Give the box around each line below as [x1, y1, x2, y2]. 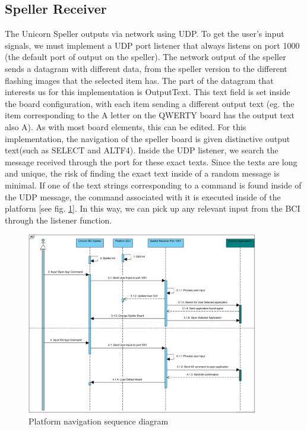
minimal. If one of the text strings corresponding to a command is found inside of [5, 178, 302, 191]
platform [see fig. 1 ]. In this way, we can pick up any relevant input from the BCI [5, 202, 300, 215]
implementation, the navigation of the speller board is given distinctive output [5, 132, 290, 144]
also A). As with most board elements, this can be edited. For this [5, 120, 246, 133]
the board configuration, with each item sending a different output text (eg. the [5, 97, 295, 109]
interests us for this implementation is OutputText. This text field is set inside [5, 86, 290, 98]
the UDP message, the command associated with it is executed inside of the [5, 190, 281, 203]
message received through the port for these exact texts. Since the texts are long [5, 155, 297, 168]
